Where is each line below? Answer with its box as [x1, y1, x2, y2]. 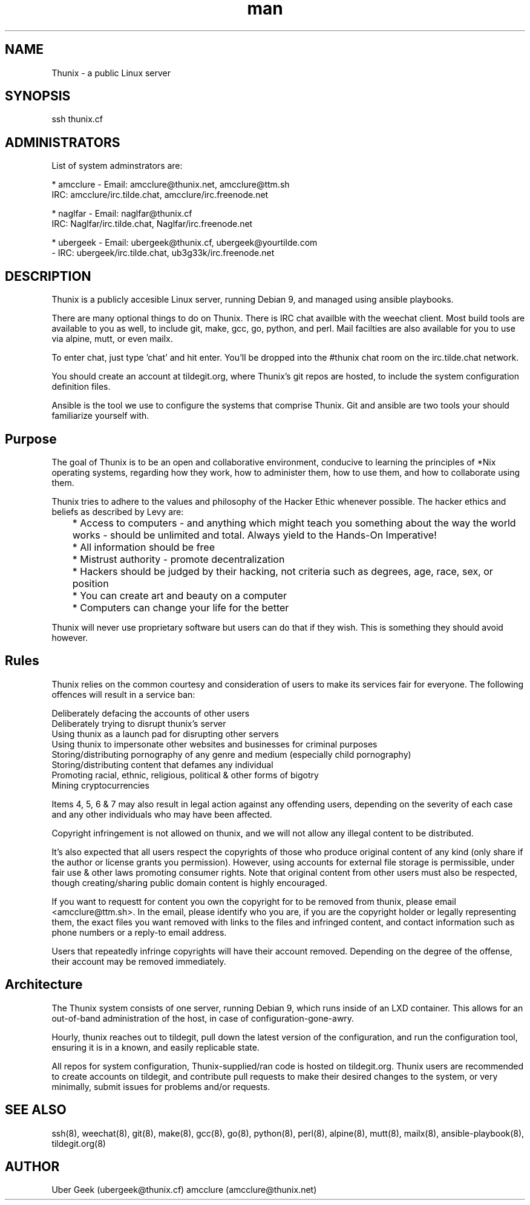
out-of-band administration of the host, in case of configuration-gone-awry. [51, 1013, 355, 1023]
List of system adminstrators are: [51, 160, 183, 171]
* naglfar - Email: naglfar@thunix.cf [51, 208, 192, 219]
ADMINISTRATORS [5, 134, 120, 150]
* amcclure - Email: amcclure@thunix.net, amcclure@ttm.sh [51, 179, 290, 190]
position [72, 577, 109, 589]
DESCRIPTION [5, 268, 91, 284]
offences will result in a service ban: [51, 689, 195, 700]
